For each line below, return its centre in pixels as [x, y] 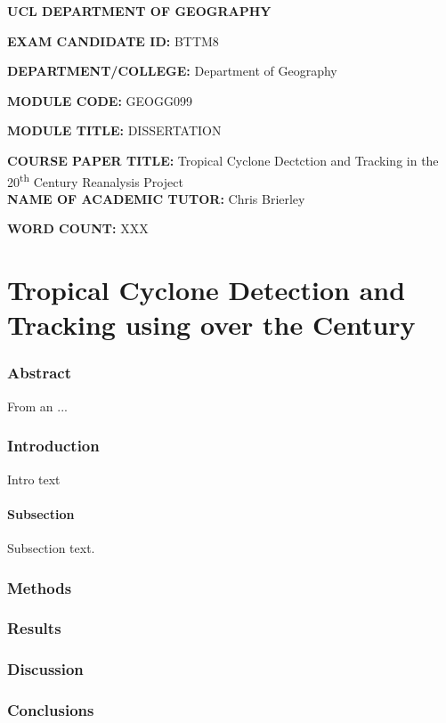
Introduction [53, 446]
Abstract [39, 373]
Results [34, 628]
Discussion [45, 669]
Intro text [34, 479]
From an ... [37, 406]
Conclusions [51, 710]
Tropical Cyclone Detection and [207, 290]
